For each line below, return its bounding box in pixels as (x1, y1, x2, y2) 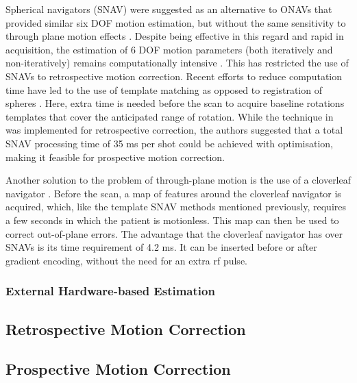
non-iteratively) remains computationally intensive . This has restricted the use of (5, 55, 349, 70)
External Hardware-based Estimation (5, 282, 215, 299)
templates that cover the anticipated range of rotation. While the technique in (5, 109, 334, 123)
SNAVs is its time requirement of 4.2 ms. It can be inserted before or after (5, 240, 317, 254)
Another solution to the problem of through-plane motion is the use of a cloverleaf (5, 173, 352, 187)
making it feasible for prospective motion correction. (5, 149, 225, 164)
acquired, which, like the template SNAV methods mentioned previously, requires (5, 199, 347, 214)
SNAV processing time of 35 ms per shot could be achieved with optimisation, (5, 136, 334, 150)
